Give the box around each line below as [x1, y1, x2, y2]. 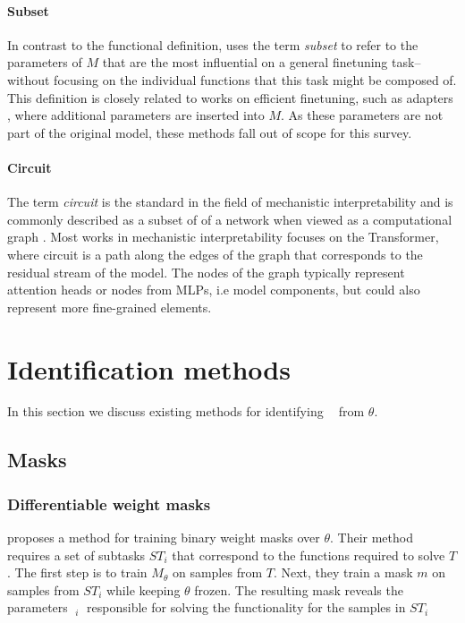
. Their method [329, 528, 413, 547]
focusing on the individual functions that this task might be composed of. [54, 70, 457, 89]
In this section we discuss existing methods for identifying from [7, 402, 365, 421]
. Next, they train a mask [273, 563, 413, 582]
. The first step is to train [7, 563, 148, 582]
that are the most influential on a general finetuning [102, 53, 388, 72]
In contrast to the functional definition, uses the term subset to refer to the [7, 35, 418, 54]
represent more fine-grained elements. [7, 297, 212, 316]
